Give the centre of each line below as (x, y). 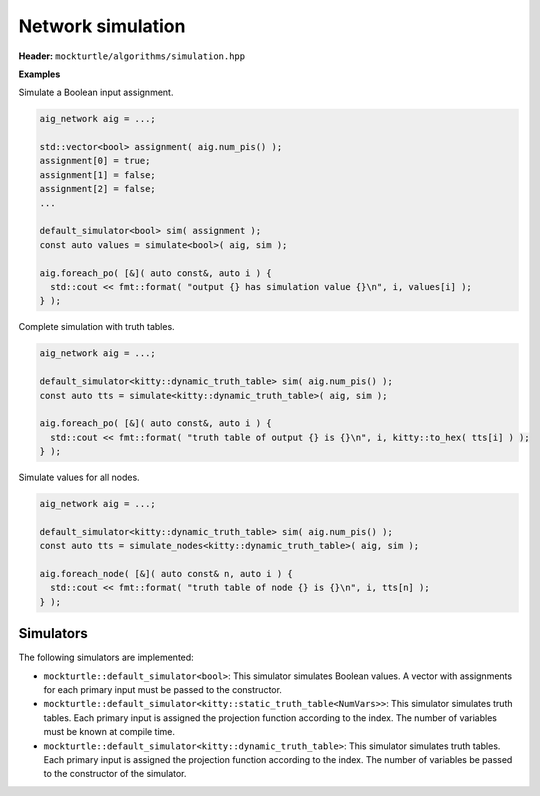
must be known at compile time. (109, 732)
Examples (39, 74)
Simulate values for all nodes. (79, 477)
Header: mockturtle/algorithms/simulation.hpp (131, 56)
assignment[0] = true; (95, 161)
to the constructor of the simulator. (115, 774)
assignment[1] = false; (98, 174)
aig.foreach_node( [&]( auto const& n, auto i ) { (166, 574)
